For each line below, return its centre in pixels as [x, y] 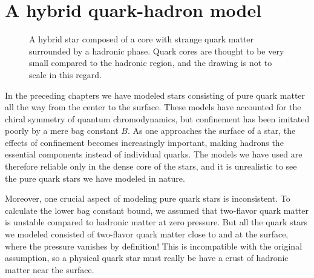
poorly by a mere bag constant [62, 131]
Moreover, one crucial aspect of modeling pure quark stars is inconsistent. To [148, 198]
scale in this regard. [66, 74]
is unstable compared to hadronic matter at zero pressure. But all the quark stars [156, 222]
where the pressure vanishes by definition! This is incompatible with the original [154, 246]
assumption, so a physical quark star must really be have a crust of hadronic [147, 258]
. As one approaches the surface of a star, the [211, 131]
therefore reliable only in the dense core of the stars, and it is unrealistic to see [151, 166]
